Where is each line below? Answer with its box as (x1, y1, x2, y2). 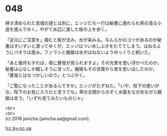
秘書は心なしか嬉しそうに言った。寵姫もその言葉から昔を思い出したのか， (5, 66, 158, 72)
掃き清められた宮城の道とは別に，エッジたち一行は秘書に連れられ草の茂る (5, 20, 158, 26)
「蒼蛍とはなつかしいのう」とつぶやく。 (5, 72, 88, 78)
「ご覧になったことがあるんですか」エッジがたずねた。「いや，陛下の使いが (5, 82, 160, 88)
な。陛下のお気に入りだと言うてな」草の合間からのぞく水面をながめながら (5, 89, 158, 95)
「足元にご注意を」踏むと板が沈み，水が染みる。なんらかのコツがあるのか (5, 37, 158, 43)
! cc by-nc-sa (5, 125, 31, 131)
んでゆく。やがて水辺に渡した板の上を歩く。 (18, 26, 110, 32)
